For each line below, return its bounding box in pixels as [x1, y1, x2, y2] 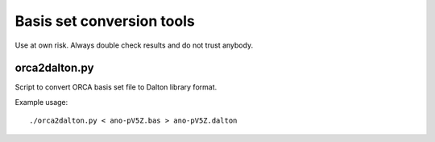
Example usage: [14, 97, 68, 106]
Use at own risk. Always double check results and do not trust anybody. [14, 40, 254, 50]
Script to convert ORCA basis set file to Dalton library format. [14, 82, 217, 92]
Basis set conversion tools [14, 12, 195, 30]
